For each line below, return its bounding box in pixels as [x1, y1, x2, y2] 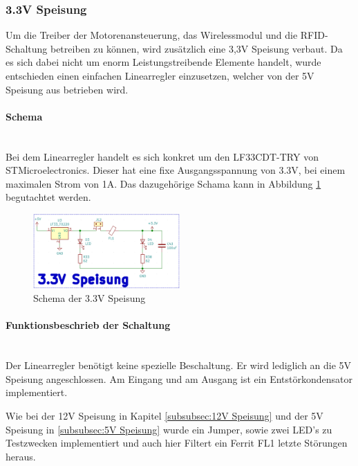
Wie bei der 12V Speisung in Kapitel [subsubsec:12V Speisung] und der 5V [6, 408, 323, 422]
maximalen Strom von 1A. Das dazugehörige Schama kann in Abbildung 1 [6, 176, 321, 190]
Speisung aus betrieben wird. [6, 82, 129, 96]
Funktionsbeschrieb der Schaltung [6, 318, 171, 332]
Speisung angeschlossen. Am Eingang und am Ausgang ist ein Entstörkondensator [6, 371, 352, 386]
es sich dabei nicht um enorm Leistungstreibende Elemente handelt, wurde [6, 55, 321, 69]
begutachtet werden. [6, 190, 91, 204]
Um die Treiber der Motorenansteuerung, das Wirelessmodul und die [6, 28, 298, 42]
